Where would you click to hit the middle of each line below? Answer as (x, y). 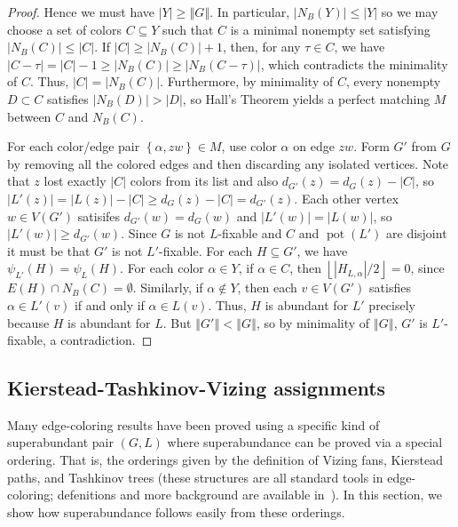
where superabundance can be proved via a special (305, 442)
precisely (392, 304)
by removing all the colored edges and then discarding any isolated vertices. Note (228, 163)
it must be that (49, 250)
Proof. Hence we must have (81, 12)
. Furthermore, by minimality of (247, 81)
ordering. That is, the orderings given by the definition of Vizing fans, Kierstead (225, 460)
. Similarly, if (168, 287)
